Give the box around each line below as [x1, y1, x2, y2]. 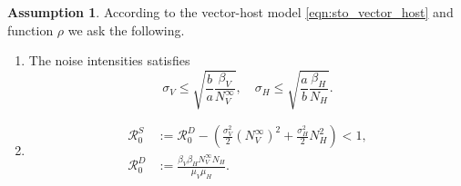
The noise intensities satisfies [28, 51, 190, 70]
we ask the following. [67, 20, 185, 39]
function [7, 20, 54, 39]
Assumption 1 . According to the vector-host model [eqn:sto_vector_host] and [7, 3, 454, 21]
